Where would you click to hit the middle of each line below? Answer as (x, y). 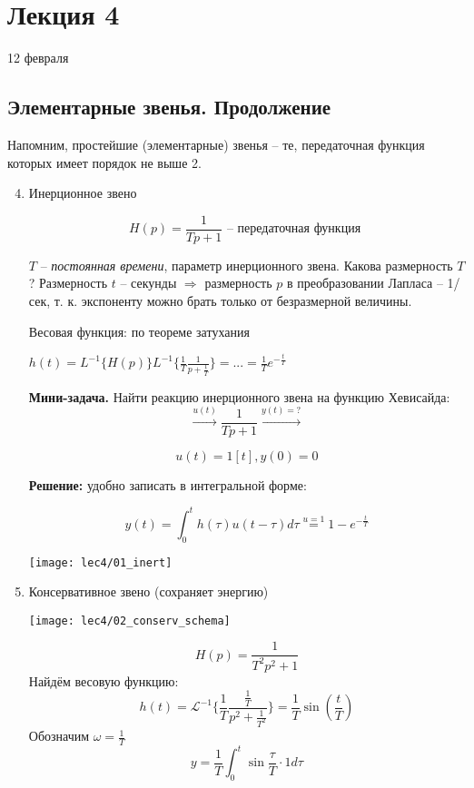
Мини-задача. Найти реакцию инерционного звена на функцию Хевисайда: (239, 396)
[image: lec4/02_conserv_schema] (129, 621)
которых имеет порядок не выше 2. (104, 162)
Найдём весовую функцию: (104, 680)
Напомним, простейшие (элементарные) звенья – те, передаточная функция (216, 144)
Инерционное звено (83, 193)
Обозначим (59, 736)
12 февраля (38, 58)
